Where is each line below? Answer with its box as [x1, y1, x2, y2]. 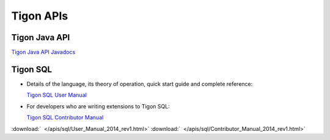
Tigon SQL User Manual [26, 91, 87, 99]
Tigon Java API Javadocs [11, 49, 76, 56]
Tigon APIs [11, 9, 68, 23]
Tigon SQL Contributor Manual [26, 114, 104, 121]
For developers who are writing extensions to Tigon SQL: [26, 102, 170, 110]
